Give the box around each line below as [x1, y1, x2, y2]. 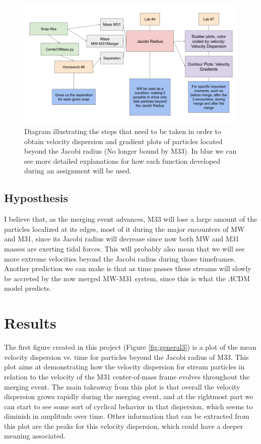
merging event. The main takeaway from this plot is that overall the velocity [4, 381, 240, 392]
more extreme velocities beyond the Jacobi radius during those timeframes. [4, 253, 236, 264]
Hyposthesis [4, 190, 68, 206]
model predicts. [4, 283, 51, 293]
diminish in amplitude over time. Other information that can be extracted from [4, 411, 249, 421]
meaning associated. [4, 430, 66, 441]
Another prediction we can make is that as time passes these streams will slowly [4, 263, 251, 274]
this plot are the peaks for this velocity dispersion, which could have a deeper [4, 420, 243, 431]
